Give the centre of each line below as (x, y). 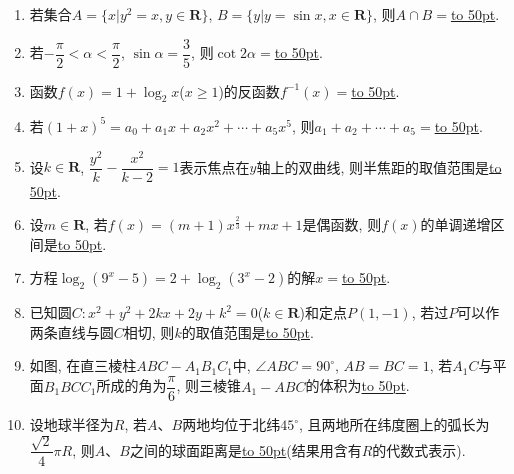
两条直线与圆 (71, 331)
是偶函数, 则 (342, 224)
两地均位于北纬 (231, 424)
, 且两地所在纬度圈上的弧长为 (394, 424)
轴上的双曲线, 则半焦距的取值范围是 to (379, 166)
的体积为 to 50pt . (357, 385)
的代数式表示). (419, 449)
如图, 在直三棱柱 (83, 365)
